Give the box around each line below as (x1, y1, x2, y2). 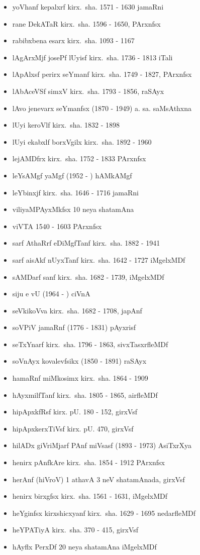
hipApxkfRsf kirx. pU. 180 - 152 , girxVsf (12, 406, 138, 417)
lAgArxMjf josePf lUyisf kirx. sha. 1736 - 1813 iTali (12, 52, 173, 62)
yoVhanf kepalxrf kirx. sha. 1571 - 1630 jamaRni (12, 2, 164, 12)
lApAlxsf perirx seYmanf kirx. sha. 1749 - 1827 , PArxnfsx (12, 69, 192, 79)
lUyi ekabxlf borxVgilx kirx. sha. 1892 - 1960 (12, 136, 152, 147)
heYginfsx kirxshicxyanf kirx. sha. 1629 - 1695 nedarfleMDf (12, 507, 196, 518)
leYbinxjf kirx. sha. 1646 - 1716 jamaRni (12, 187, 139, 197)
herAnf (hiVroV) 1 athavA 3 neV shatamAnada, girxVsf (12, 474, 185, 484)
